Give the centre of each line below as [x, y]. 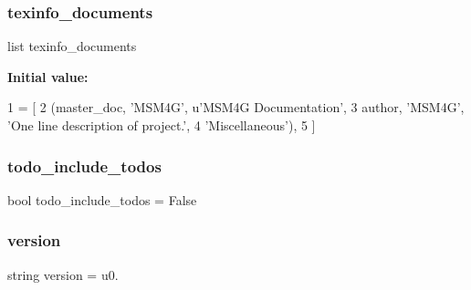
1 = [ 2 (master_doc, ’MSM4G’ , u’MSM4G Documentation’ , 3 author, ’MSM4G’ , [236, 107]
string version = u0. [63, 274]
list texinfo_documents [72, 46]
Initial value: [48, 76]
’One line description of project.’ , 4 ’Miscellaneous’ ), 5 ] [162, 125]
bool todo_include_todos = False [102, 199]
